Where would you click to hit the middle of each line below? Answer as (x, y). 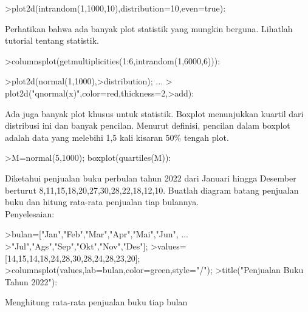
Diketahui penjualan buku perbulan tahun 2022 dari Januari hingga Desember (151, 178)
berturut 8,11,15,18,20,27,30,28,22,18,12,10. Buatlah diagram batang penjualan (152, 190)
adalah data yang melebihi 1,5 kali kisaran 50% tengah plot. (117, 137)
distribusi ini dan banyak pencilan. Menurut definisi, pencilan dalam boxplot (148, 125)
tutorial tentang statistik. (52, 40)
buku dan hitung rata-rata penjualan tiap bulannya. (102, 202)
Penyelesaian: (30, 213)
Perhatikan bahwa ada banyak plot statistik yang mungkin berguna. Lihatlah (149, 28)
